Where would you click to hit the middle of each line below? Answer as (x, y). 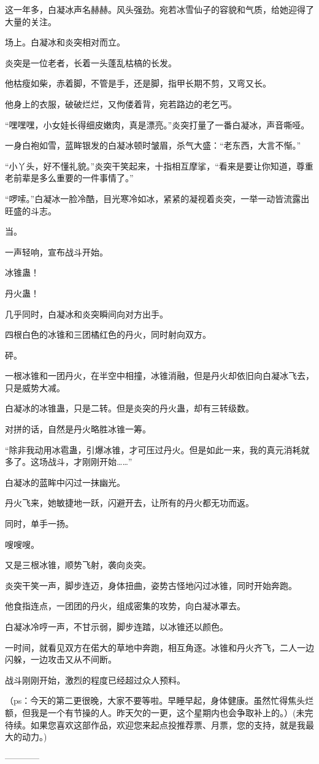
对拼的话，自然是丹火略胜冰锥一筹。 (78, 429)
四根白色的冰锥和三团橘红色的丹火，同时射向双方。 (108, 334)
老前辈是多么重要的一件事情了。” (69, 178)
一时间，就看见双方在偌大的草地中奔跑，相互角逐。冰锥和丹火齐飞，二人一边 (159, 647)
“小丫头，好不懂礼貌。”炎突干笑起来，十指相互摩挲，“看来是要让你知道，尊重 (159, 166)
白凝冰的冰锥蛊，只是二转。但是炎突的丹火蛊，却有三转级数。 (129, 408)
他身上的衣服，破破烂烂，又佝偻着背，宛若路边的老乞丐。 (121, 103)
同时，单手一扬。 (39, 524)
